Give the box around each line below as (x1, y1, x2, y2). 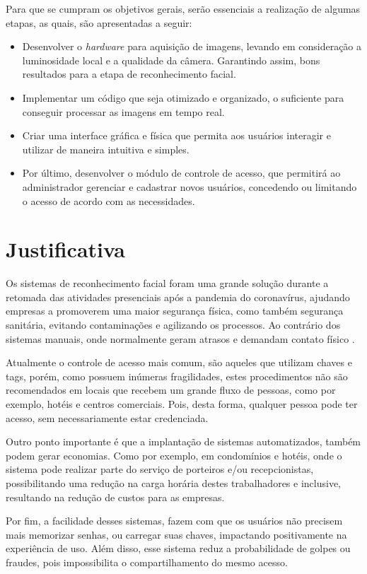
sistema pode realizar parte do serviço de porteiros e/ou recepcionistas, (6, 462, 314, 476)
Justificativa (6, 235, 125, 264)
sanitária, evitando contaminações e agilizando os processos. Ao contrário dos (6, 317, 341, 332)
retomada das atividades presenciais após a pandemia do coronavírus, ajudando (6, 289, 350, 304)
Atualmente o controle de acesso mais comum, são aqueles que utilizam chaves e (6, 355, 352, 370)
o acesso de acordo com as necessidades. (22, 193, 195, 208)
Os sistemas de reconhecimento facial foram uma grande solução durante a (6, 276, 329, 291)
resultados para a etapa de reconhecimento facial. (22, 66, 236, 81)
